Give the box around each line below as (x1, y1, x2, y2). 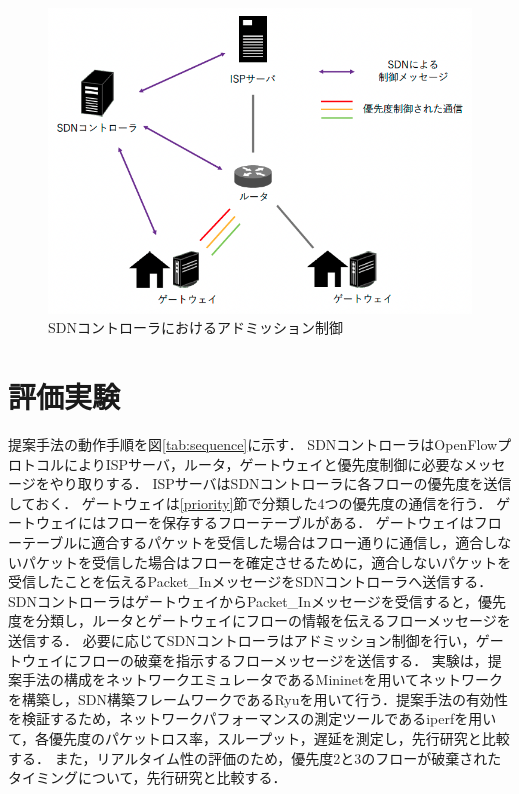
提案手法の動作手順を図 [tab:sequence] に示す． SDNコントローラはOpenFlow (8, 434, 498, 455)
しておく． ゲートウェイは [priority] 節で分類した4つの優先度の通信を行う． (8, 492, 492, 513)
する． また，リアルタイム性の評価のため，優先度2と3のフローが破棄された (8, 747, 502, 768)
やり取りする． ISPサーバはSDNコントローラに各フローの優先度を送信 (49, 473, 512, 494)
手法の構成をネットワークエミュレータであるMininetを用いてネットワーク (21, 669, 504, 690)
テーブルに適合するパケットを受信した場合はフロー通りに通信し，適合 (21, 532, 484, 553)
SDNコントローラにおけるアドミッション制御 (48, 317, 343, 338)
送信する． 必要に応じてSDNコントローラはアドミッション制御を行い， (8, 630, 476, 650)
